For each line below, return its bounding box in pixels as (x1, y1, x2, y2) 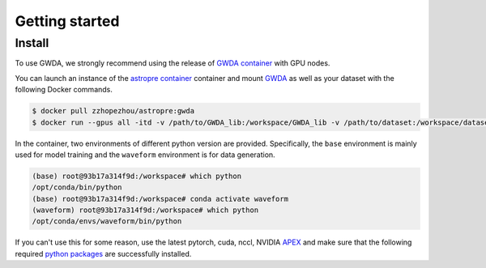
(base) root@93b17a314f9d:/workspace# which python (32, 171, 242, 181)
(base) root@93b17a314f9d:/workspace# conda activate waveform (32, 194, 289, 203)
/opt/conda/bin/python (32, 183, 122, 192)
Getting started (15, 12, 120, 30)
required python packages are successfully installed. (15, 249, 192, 258)
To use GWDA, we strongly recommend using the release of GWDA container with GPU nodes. (15, 58, 330, 68)
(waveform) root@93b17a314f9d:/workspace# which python (32, 206, 259, 215)
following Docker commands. (15, 85, 113, 95)
